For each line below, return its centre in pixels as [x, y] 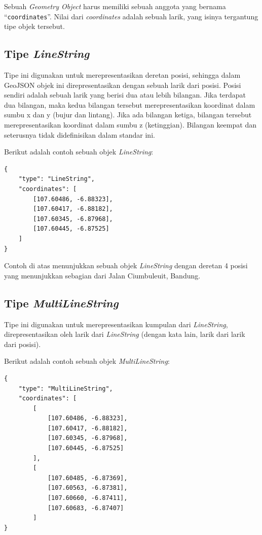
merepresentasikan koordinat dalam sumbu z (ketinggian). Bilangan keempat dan [130, 125]
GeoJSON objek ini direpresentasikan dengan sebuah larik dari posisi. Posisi [123, 85]
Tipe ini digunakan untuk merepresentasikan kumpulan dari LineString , [116, 324]
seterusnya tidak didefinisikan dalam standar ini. [80, 134]
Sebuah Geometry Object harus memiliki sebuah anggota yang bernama [115, 6]
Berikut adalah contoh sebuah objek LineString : [79, 152]
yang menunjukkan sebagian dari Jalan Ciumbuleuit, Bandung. [102, 275]
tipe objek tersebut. [34, 26]
